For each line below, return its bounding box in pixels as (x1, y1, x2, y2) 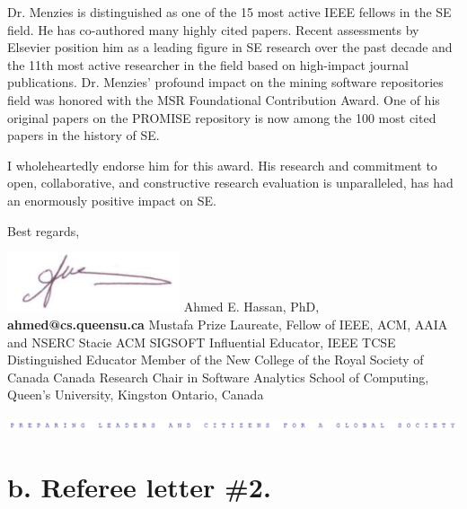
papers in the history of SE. (7, 126, 160, 145)
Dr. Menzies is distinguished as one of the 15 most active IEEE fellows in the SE (7, 3, 452, 21)
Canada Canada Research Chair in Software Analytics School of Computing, (7, 367, 429, 386)
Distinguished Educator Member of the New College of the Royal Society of (7, 350, 424, 369)
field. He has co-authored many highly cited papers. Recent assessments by (7, 20, 419, 39)
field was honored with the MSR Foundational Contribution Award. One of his (7, 90, 440, 109)
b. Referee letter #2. (7, 468, 271, 505)
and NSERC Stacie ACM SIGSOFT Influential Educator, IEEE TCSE (7, 332, 396, 351)
